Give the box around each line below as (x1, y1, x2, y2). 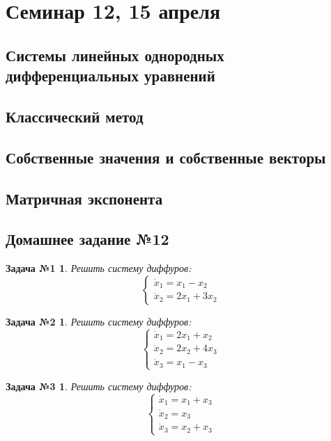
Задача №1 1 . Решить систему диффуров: (6, 261, 192, 275)
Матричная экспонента (6, 187, 163, 209)
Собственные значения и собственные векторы (6, 146, 326, 168)
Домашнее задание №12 (6, 228, 169, 250)
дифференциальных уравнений (6, 65, 215, 86)
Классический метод (6, 105, 144, 127)
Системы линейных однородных (6, 44, 224, 65)
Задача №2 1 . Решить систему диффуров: (6, 314, 192, 328)
